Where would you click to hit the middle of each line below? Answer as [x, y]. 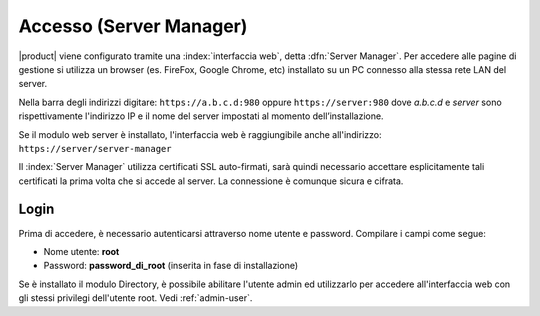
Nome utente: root [81, 251]
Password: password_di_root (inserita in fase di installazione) [171, 266]
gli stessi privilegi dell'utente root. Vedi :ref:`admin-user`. [135, 298]
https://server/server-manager [95, 148]
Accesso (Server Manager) [133, 26]
